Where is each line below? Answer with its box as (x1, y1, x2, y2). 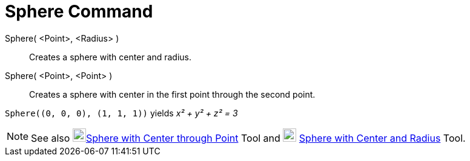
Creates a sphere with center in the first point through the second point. (29, 89, 316, 99)
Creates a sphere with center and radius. (29, 51, 192, 62)
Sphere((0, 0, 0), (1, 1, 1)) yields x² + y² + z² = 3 (5, 107, 238, 118)
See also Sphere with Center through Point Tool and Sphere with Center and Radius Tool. (31, 131, 466, 144)
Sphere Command (5, 1, 153, 22)
